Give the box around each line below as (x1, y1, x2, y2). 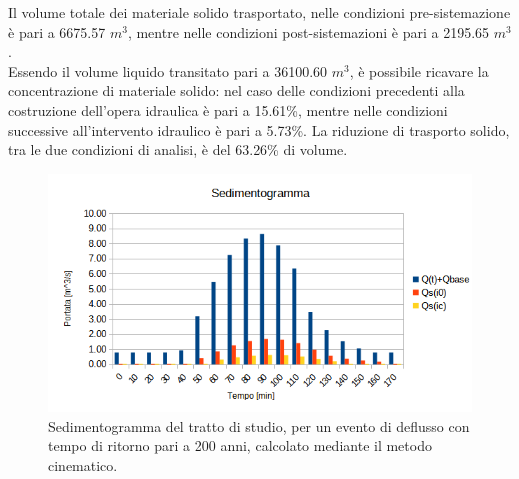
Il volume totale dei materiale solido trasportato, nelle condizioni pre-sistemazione (8, 2, 511, 22)
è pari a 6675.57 (8, 21, 106, 42)
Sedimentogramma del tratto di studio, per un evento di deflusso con (48, 415, 470, 436)
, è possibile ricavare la (349, 60, 489, 81)
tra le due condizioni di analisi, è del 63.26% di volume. (8, 139, 348, 160)
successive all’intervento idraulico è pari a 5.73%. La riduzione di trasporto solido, (8, 119, 510, 140)
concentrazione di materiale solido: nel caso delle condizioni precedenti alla (8, 80, 465, 101)
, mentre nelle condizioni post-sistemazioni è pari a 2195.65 (127, 21, 490, 42)
